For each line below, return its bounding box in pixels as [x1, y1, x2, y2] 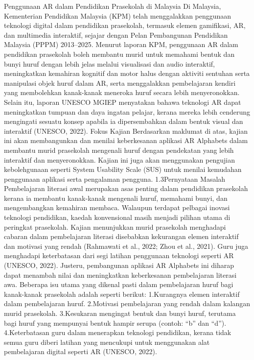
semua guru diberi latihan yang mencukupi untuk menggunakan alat [4, 336, 210, 347]
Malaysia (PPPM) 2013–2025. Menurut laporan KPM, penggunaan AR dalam [4, 39, 238, 49]
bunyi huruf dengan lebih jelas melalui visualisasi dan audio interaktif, [4, 58, 215, 69]
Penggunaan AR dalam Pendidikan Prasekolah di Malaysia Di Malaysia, [4, 1, 221, 11]
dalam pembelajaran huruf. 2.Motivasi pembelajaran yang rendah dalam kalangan [4, 298, 251, 309]
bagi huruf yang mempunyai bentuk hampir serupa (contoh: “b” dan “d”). [4, 317, 227, 328]
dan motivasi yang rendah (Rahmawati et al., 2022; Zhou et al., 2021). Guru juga [4, 240, 249, 251]
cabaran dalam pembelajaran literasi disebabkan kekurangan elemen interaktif [4, 231, 239, 241]
